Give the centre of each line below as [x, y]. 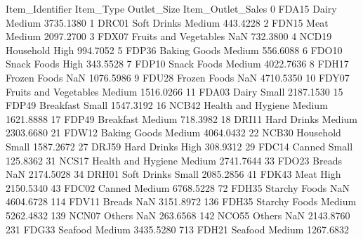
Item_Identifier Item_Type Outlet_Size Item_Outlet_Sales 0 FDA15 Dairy [171, 8]
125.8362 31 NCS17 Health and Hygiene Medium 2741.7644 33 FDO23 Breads [174, 160]
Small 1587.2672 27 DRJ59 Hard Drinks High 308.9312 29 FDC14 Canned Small [179, 146]
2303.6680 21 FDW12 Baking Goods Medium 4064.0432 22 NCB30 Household [173, 133]
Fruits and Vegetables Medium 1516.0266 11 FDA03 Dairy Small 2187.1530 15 [174, 91]
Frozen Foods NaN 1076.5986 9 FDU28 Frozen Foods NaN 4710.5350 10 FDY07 [178, 77]
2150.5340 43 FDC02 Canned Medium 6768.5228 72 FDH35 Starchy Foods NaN [178, 187]
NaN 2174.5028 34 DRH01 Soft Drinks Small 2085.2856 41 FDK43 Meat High [173, 174]
